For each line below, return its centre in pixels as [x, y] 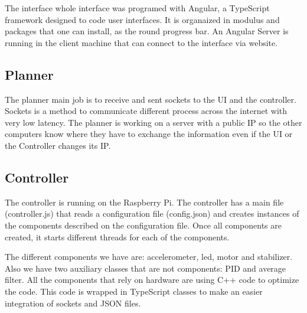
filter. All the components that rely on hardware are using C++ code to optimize [152, 280]
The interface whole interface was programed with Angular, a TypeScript [137, 8]
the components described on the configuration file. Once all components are [143, 225]
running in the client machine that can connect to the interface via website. [141, 42]
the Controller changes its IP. [58, 145]
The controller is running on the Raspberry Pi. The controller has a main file [144, 202]
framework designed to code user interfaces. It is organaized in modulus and [142, 19]
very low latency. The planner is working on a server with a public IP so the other [153, 122]
